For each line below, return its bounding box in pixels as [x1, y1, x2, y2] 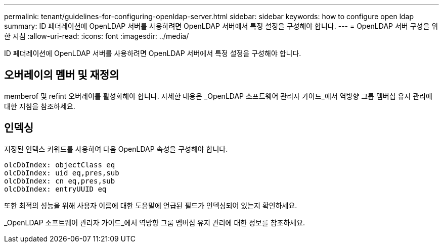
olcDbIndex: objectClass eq [4, 160, 115, 169]
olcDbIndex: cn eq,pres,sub [4, 176, 115, 185]
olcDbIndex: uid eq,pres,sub [4, 168, 119, 177]
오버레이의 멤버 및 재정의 [4, 69, 119, 82]
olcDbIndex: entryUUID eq [4, 184, 107, 193]
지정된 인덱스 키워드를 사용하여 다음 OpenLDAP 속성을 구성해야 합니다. [4, 144, 228, 153]
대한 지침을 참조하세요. [4, 101, 75, 110]
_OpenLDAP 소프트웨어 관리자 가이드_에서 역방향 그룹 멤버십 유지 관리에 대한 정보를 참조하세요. [4, 218, 305, 227]
